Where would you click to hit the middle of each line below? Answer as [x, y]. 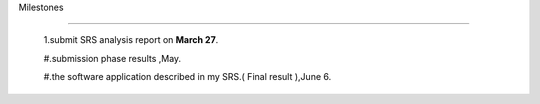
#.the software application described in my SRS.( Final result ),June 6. [187, 77]
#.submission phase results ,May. [112, 58]
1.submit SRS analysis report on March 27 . [131, 40]
